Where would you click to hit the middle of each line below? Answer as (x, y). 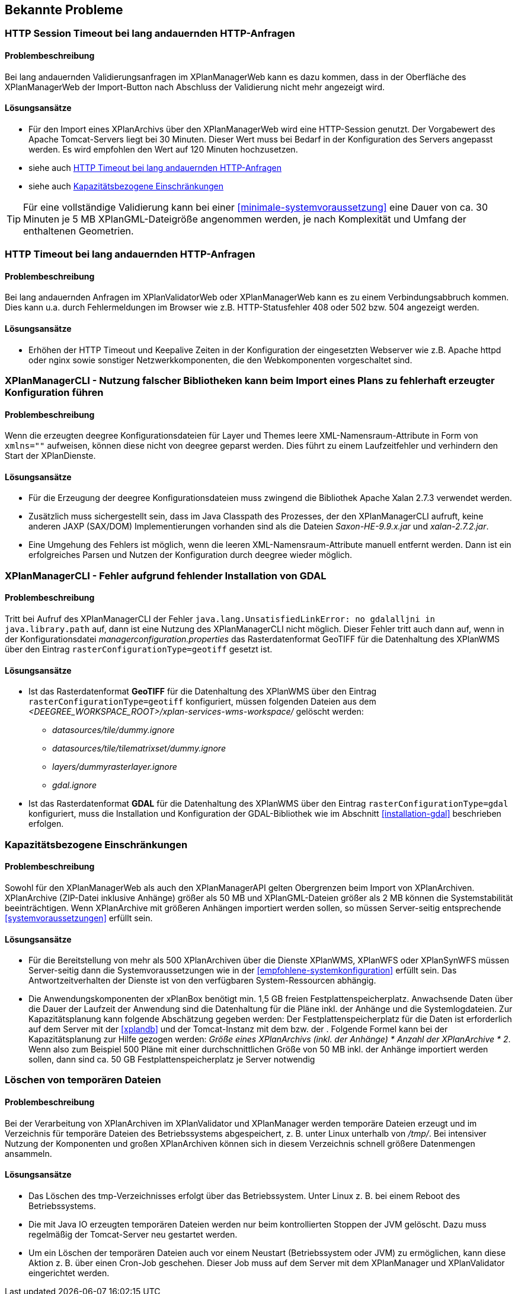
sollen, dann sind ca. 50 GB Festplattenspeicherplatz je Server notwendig (172, 1060)
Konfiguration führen (54, 393)
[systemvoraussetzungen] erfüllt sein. (79, 918)
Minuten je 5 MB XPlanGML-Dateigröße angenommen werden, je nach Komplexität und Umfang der (245, 219)
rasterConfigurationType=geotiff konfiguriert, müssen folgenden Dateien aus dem (202, 702)
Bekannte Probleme (64, 10)
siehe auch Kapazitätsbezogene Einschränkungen (126, 186)
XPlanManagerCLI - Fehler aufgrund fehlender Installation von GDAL (166, 575)
